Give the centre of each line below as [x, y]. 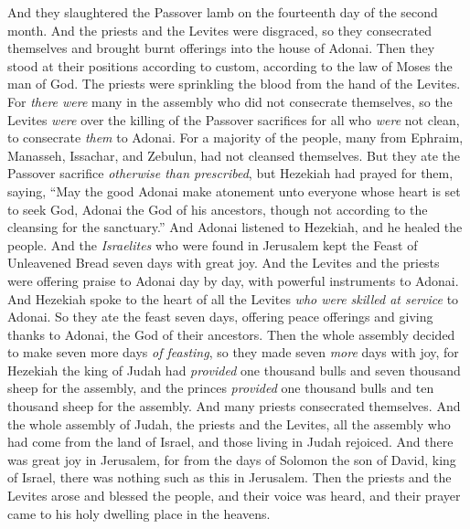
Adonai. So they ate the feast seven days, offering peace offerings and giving [220, 317]
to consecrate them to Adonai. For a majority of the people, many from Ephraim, [235, 138]
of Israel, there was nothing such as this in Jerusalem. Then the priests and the [230, 477]
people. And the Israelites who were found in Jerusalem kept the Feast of [213, 244]
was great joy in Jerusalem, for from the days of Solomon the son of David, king [232, 459]
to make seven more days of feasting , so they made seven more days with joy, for [233, 352]
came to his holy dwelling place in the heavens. [139, 513]
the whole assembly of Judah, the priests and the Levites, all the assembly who [229, 423]
